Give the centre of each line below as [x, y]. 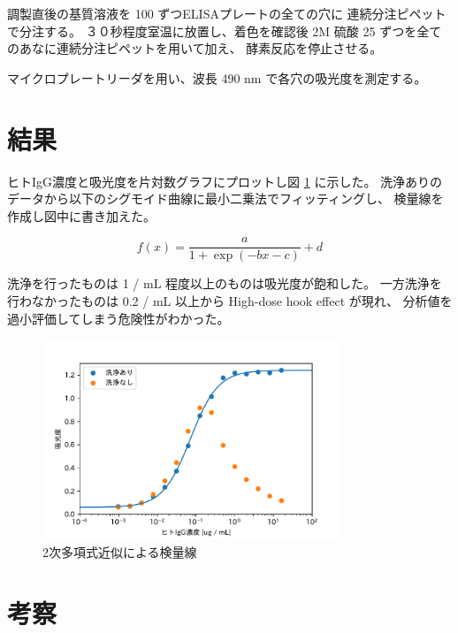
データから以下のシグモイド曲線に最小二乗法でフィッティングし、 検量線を [225, 198]
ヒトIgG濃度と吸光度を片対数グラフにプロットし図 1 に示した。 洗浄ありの [225, 181]
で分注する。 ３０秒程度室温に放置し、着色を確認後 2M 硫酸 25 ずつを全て [225, 31]
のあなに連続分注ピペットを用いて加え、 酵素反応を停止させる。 [195, 48]
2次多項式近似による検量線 [120, 551]
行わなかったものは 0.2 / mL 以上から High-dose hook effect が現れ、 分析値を [230, 300]
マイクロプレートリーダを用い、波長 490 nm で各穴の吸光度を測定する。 [217, 77]
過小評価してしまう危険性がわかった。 [118, 318]
